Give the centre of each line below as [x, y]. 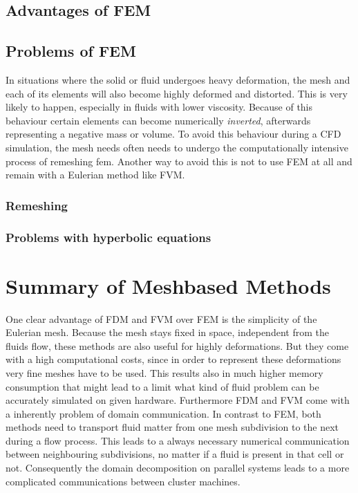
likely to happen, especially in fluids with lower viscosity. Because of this [159, 107]
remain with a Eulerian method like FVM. [95, 175]
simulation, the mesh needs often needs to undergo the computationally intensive [177, 147]
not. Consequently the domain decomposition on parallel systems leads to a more [178, 468]
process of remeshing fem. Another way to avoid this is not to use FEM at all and [179, 161]
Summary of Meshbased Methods [168, 285]
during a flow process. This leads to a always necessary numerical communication [178, 440]
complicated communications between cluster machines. [123, 481]
